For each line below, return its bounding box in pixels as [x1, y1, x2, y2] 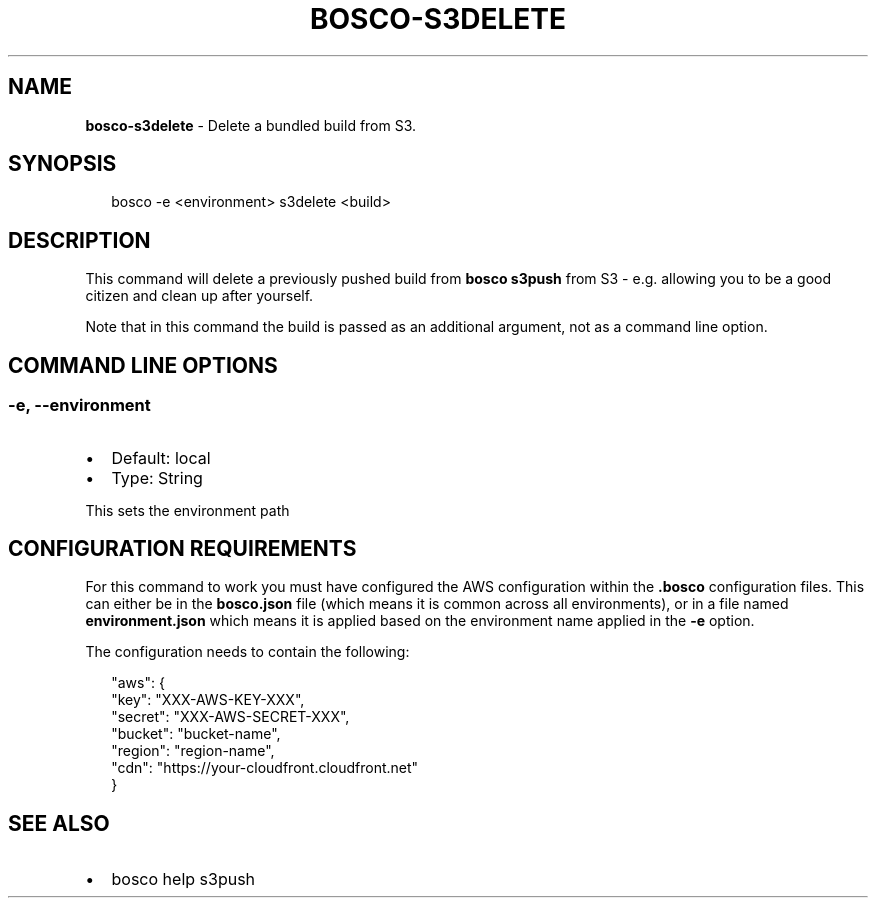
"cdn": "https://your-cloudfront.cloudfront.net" [111, 759, 419, 777]
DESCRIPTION [8, 227, 151, 253]
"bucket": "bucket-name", [111, 725, 281, 743]
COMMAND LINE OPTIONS [8, 352, 278, 378]
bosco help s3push [111, 869, 256, 890]
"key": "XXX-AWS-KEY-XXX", [111, 691, 305, 709]
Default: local [111, 447, 211, 468]
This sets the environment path [85, 501, 290, 519]
